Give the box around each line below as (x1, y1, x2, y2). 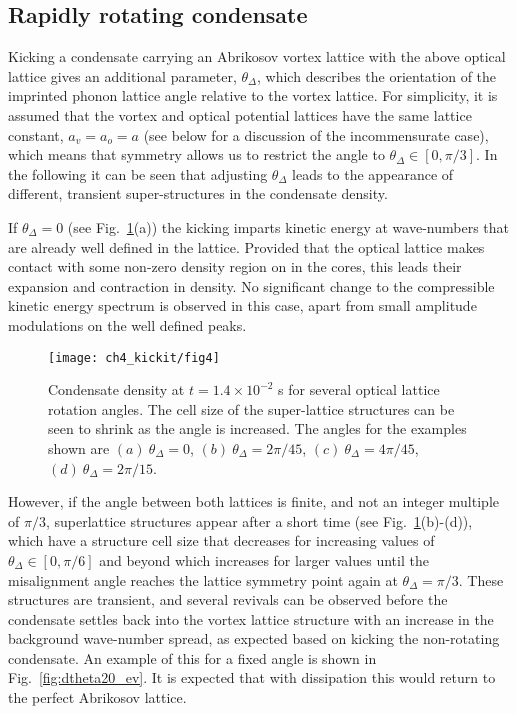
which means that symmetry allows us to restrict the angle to (8, 144, 385, 165)
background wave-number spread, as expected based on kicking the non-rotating (8, 628, 500, 649)
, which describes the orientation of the (257, 65, 497, 86)
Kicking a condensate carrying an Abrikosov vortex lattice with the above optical (8, 46, 506, 67)
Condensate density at (48, 379, 185, 400)
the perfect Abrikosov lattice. (8, 687, 187, 708)
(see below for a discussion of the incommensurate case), (143, 124, 489, 145)
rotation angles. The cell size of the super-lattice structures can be (48, 398, 455, 419)
